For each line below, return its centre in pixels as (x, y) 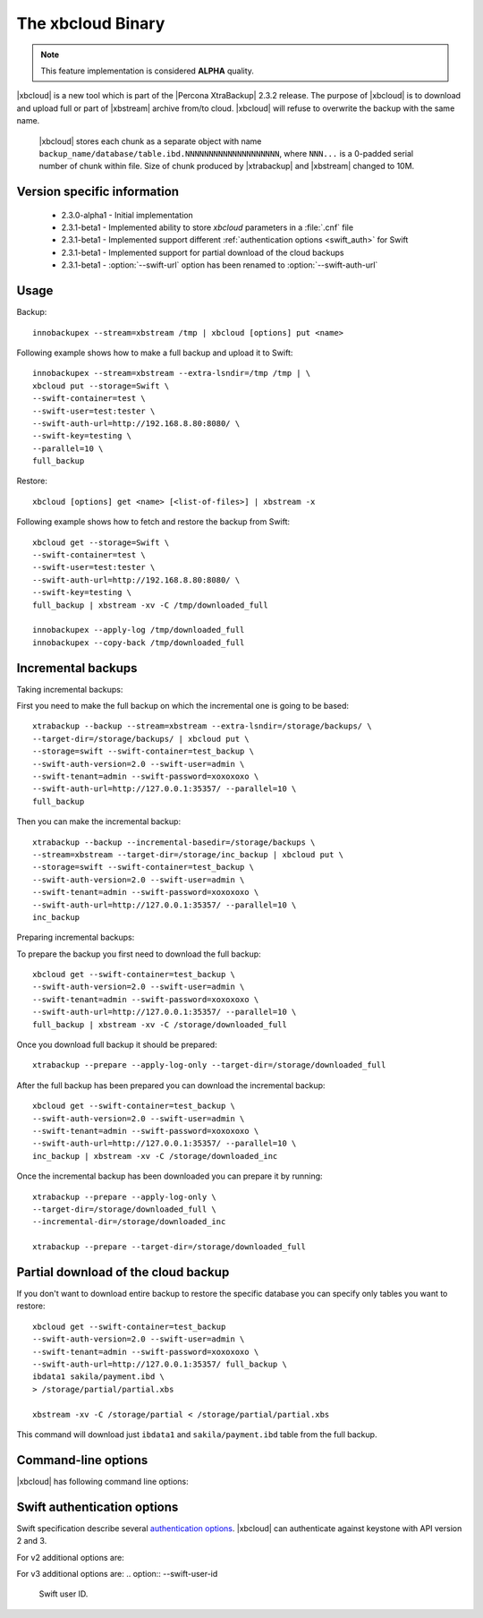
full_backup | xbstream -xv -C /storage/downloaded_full (160, 1024)
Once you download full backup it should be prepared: (117, 1045)
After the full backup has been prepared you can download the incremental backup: (171, 1085)
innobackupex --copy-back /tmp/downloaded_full (139, 643)
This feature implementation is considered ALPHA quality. (148, 71)
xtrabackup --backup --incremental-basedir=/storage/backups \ (174, 842)
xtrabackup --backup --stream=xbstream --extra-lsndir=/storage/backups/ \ (202, 726)
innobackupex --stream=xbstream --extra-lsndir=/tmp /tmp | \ (172, 373)
